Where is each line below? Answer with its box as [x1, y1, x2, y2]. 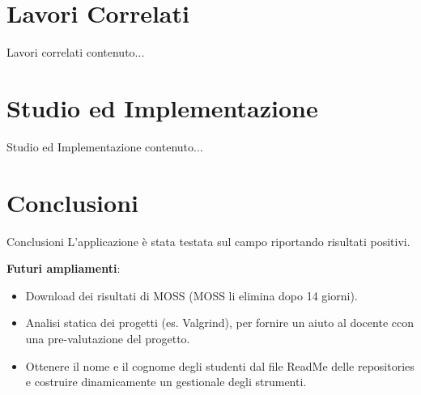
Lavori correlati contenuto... [6, 44, 145, 61]
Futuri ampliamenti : [6, 260, 121, 277]
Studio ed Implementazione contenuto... [6, 138, 203, 155]
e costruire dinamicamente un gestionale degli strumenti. [25, 373, 307, 390]
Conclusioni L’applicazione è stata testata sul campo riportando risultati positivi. [6, 232, 410, 249]
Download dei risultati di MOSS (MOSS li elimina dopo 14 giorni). [25, 287, 358, 304]
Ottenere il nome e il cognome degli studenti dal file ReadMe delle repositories [25, 357, 415, 374]
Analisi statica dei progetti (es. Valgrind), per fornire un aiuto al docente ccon [25, 314, 414, 331]
